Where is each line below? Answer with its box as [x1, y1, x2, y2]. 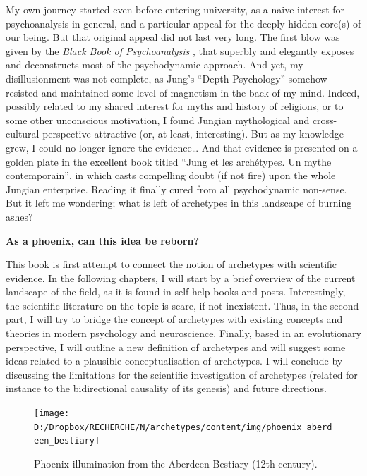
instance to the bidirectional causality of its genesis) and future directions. [6, 381, 327, 396]
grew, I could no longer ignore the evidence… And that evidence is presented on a [6, 140, 358, 154]
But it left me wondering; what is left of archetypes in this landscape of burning [6, 195, 352, 210]
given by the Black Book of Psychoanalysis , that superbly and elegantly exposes [6, 43, 354, 58]
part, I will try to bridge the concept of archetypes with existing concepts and [6, 312, 343, 327]
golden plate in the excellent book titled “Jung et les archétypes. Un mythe [6, 154, 332, 169]
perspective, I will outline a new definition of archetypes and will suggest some [6, 339, 346, 354]
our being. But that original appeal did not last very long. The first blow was [6, 30, 340, 44]
